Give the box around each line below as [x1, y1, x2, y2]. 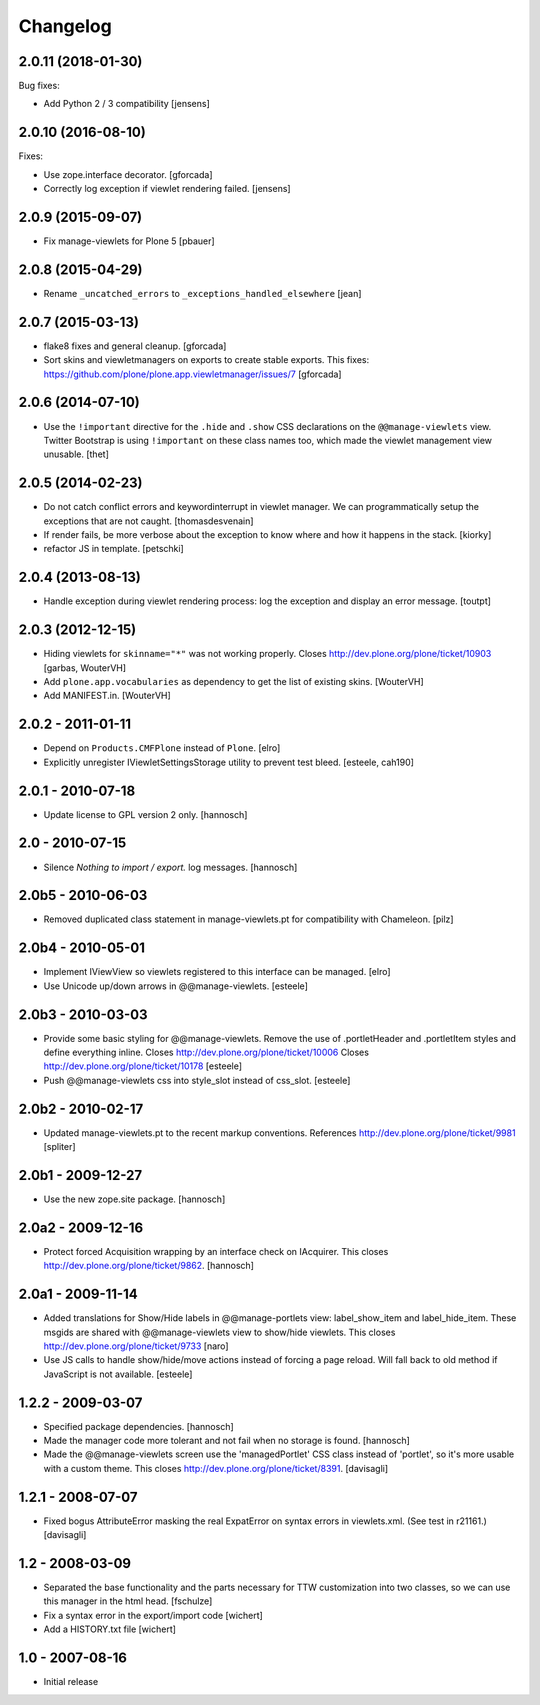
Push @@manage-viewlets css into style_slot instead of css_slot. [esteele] [43, 1074, 351, 1086]
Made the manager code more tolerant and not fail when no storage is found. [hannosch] [43, 1435, 410, 1447]
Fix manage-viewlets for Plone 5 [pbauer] [43, 235, 215, 247]
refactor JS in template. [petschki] [43, 543, 184, 555]
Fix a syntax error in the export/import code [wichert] [43, 1609, 264, 1621]
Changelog [18, 15, 112, 37]
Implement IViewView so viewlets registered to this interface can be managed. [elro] [43, 966, 391, 978]
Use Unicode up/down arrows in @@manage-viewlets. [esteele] [43, 980, 309, 992]
